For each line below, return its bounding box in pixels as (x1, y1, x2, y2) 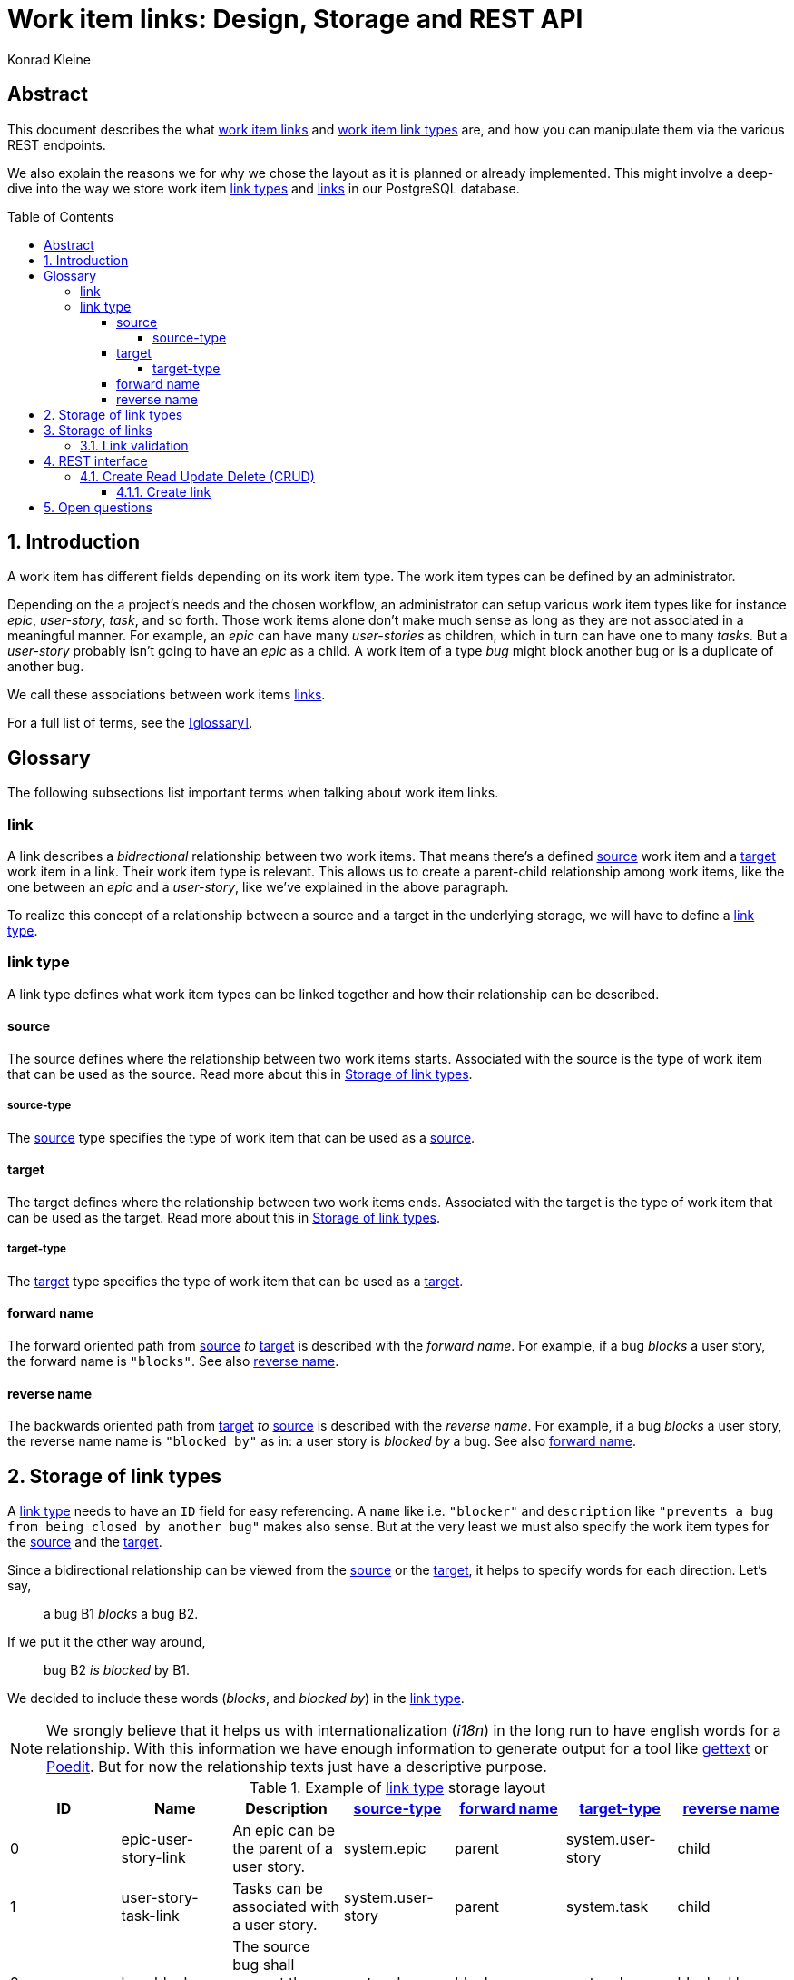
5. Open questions (44, 499, 152, 515)
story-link (121, 1848, 186, 1867)
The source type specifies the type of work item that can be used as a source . (7, 1129, 475, 1145)
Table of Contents (7, 208, 114, 224)
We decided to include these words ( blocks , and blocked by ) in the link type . (7, 1690, 465, 1707)
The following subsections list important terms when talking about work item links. (7, 785, 499, 801)
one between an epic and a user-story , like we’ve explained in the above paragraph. (7, 879, 509, 896)
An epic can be (232, 1821, 336, 1840)
